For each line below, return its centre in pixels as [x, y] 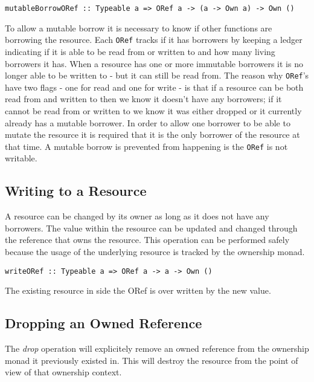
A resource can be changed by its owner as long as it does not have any [137, 216]
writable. [21, 158]
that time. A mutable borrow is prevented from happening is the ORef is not [146, 146]
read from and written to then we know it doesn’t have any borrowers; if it [143, 99]
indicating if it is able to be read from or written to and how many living [140, 51]
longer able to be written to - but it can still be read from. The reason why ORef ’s [157, 75]
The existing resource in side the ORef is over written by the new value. [138, 290]
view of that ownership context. [63, 372]
